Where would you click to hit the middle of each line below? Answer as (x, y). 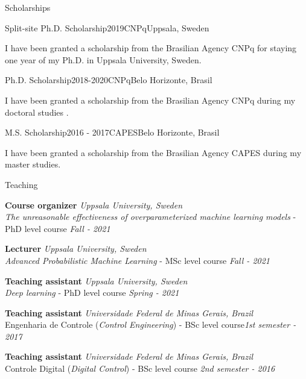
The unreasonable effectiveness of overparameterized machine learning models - (151, 217)
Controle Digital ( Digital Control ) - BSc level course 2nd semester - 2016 (140, 368)
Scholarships (28, 7)
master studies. (33, 164)
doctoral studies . (37, 112)
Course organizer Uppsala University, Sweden (94, 205)
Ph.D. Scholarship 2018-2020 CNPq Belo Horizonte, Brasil (109, 80)
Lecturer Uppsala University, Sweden (76, 249)
